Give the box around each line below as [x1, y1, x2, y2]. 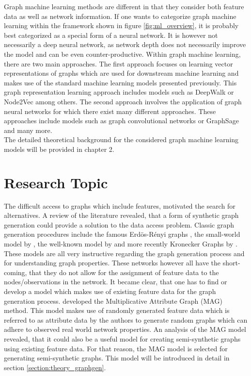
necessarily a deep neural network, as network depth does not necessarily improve [4, 39, 246, 49]
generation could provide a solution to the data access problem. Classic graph [4, 219, 234, 229]
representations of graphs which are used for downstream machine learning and [4, 68, 239, 78]
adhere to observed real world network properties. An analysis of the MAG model [4, 324, 247, 334]
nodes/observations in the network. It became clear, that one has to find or [4, 277, 227, 287]
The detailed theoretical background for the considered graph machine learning [4, 134, 239, 145]
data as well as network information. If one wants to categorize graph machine [4, 11, 236, 21]
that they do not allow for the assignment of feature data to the [29, 267, 219, 277]
